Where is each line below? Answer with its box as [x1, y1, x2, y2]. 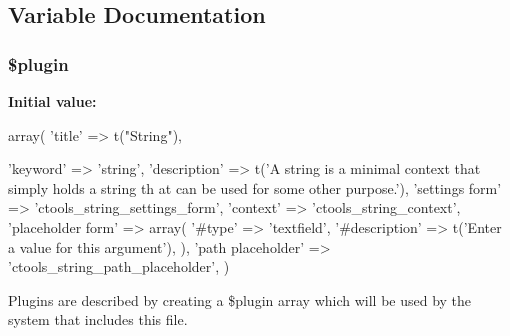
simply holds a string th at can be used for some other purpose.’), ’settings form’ [8, 177, 502, 198]
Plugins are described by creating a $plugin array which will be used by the [8, 289, 472, 310]
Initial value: [8, 91, 97, 111]
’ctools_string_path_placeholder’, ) [8, 256, 230, 277]
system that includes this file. [8, 309, 188, 330]
